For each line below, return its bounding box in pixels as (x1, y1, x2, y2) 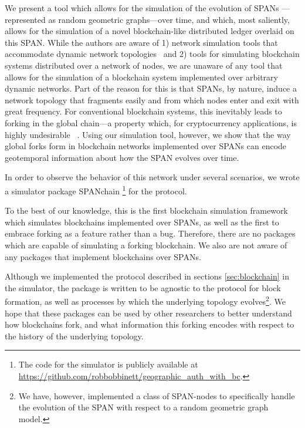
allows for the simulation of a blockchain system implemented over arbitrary (5, 70, 278, 83)
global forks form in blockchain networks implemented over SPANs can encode (5, 140, 287, 152)
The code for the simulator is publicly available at (18, 358, 198, 370)
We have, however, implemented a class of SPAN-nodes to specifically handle (18, 389, 295, 402)
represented (5, 13, 46, 25)
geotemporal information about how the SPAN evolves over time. (5, 151, 239, 163)
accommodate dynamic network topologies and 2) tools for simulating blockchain (5, 48, 300, 60)
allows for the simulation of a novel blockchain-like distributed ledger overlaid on (5, 25, 294, 37)
